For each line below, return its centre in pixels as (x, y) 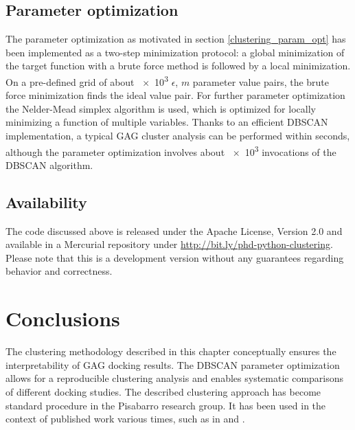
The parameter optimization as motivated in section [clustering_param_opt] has (176, 39)
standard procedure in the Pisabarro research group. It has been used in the (166, 405)
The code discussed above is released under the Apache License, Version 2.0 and (174, 230)
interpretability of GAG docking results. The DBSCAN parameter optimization (173, 364)
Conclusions (63, 318)
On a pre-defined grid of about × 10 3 (87, 80)
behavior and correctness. (59, 271)
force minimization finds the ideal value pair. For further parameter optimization (175, 95)
